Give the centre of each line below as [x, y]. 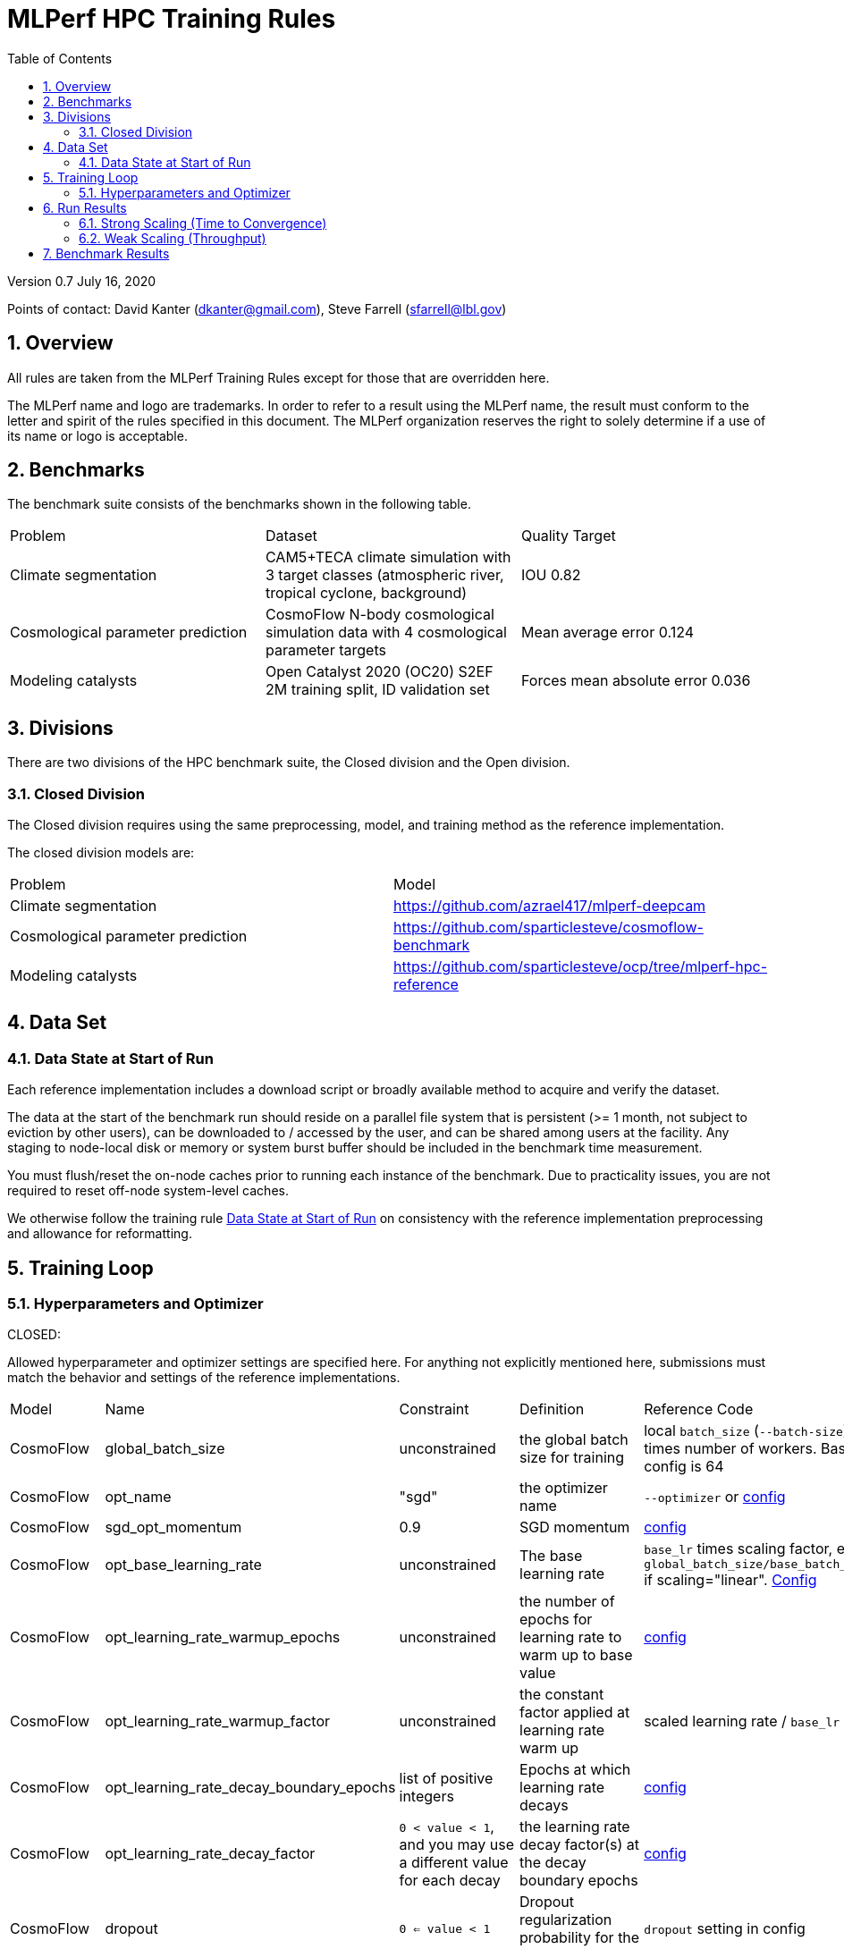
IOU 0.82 [551, 575]
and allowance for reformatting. [100, 1234]
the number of [567, 1602]
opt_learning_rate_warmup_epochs [223, 1637]
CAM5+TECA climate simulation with [388, 557]
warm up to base [576, 1655]
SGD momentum [575, 1527]
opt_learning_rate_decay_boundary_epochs [250, 1788]
